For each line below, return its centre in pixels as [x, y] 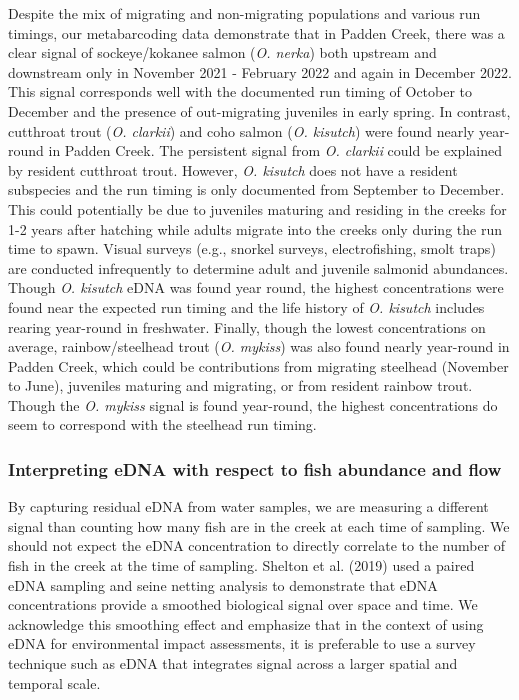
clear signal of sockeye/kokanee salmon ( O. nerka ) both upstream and [222, 52]
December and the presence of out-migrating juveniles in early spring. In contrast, [259, 110]
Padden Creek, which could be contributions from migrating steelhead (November [258, 365]
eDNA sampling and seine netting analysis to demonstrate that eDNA [223, 584]
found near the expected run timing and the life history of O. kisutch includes [246, 306]
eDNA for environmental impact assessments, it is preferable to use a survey [242, 643]
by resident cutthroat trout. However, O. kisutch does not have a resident [233, 169]
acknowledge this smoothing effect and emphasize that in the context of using [246, 623]
